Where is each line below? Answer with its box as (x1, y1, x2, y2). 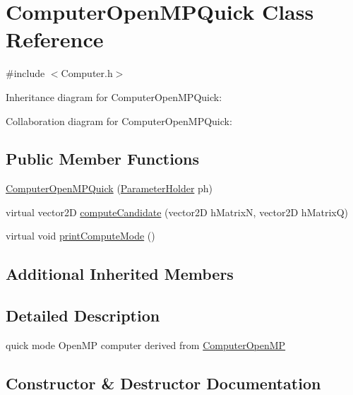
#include (6, 66, 45, 81)
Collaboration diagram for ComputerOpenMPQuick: (6, 113, 232, 128)
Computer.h (61, 66, 113, 81)
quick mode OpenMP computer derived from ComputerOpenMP (6, 338, 286, 353)
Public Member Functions (6, 148, 199, 170)
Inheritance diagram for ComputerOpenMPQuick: (6, 89, 222, 104)
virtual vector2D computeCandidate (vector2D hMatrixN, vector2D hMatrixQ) (6, 204, 349, 219)
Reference (6, 25, 104, 54)
